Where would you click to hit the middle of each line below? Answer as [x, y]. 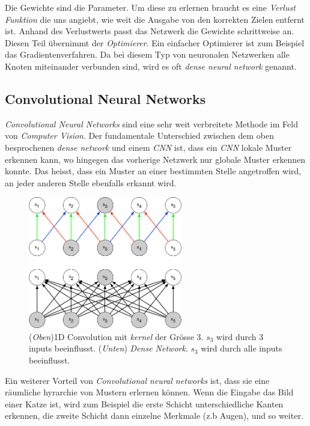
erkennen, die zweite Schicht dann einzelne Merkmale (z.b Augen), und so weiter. [154, 415]
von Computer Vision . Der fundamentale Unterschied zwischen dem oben [139, 135]
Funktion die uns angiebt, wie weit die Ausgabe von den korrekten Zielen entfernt [155, 19]
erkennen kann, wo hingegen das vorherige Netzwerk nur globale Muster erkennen [155, 159]
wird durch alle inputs [242, 348]
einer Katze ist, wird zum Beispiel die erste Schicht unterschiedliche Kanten [144, 403]
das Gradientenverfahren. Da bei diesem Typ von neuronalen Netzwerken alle [147, 54]
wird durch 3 [240, 336]
